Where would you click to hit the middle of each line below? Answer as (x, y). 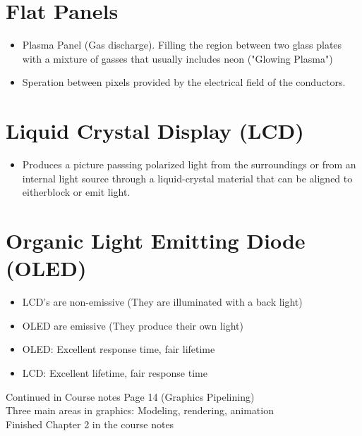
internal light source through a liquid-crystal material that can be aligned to (187, 178)
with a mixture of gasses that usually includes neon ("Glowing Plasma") (177, 58)
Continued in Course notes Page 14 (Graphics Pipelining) (130, 396)
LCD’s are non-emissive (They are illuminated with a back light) (162, 302)
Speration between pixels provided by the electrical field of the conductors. (184, 82)
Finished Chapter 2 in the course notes (90, 424)
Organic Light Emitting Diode (156, 240)
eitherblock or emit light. (76, 192)
